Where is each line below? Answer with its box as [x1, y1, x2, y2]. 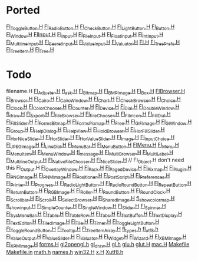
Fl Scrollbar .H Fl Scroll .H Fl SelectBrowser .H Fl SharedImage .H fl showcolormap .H [6, 195, 175, 203]
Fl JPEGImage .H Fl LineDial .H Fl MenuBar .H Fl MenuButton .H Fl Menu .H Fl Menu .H [6, 141, 179, 150]
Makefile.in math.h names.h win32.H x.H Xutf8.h [6, 248, 124, 255]
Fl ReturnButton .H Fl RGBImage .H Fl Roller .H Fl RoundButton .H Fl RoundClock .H [6, 187, 171, 196]
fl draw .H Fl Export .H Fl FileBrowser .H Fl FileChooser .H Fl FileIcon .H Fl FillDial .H [6, 110, 171, 119]
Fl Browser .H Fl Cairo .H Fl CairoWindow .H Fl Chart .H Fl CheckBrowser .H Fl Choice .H [6, 95, 181, 104]
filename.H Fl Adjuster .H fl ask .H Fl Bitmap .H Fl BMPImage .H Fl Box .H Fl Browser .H [6, 88, 186, 96]
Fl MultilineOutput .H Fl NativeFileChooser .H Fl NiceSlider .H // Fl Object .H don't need [6, 157, 184, 165]
